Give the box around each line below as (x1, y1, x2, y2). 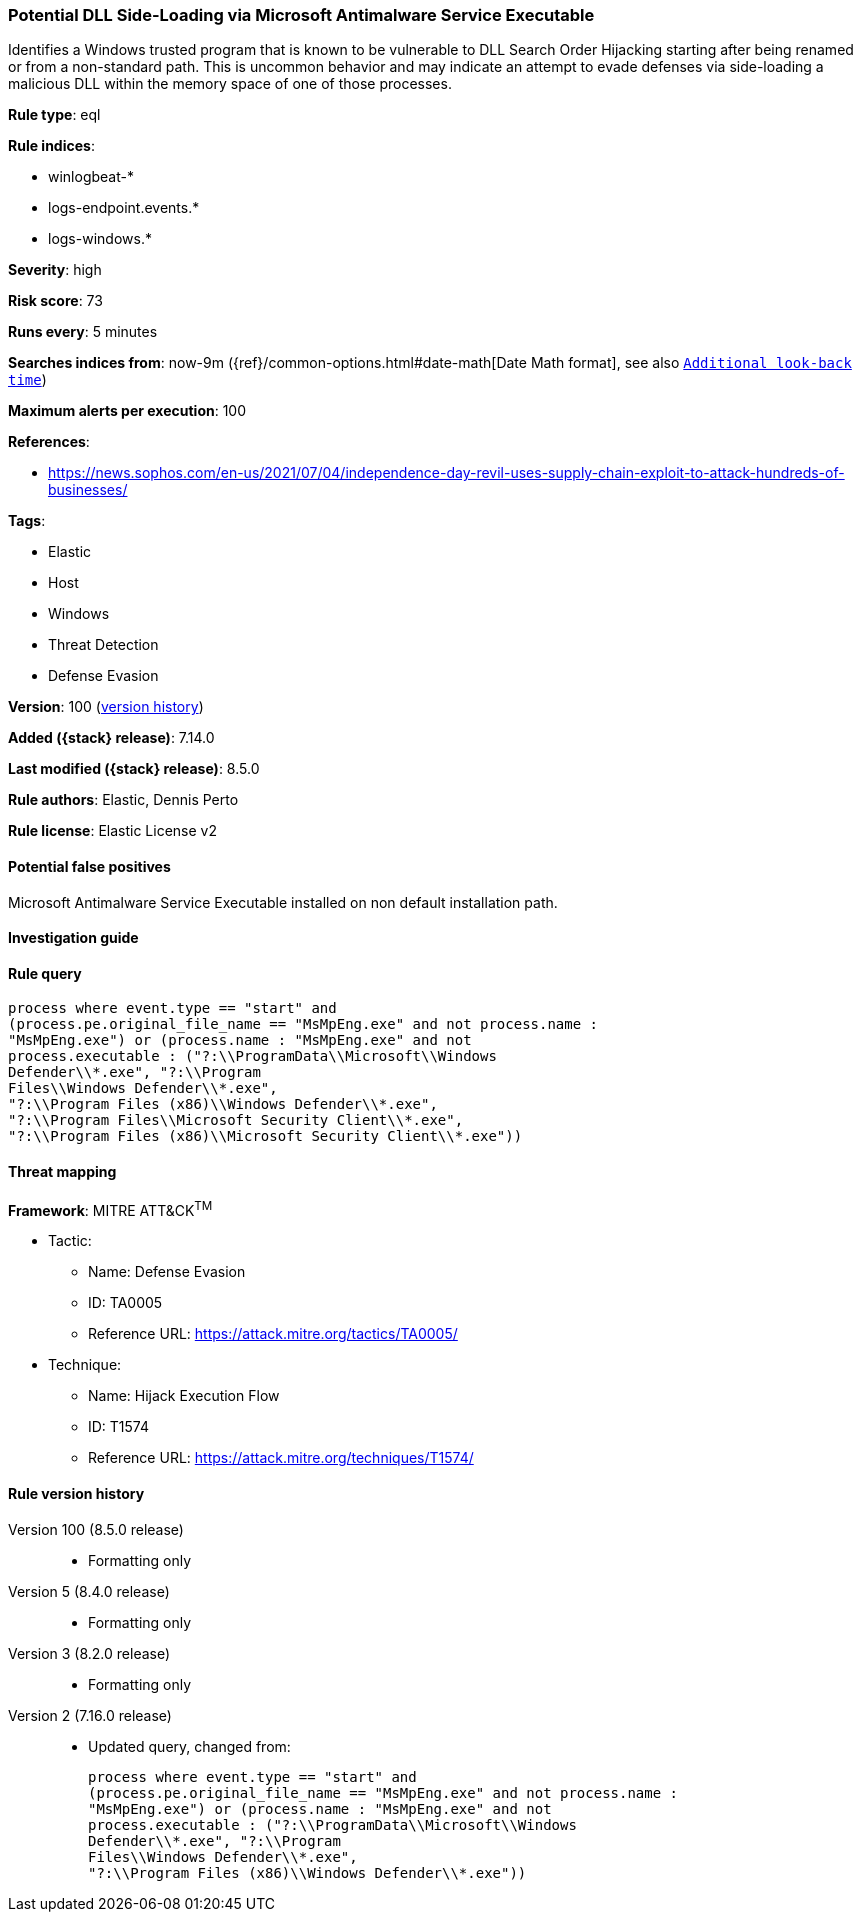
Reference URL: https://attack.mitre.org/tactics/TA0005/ (88, 1325, 458, 1343)
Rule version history (8, 1484, 145, 1502)
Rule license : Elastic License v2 (8, 822, 217, 840)
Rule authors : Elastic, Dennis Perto (8, 791, 239, 809)
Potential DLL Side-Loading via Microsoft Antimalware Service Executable (8, 5, 595, 25)
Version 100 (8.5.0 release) (8, 1520, 184, 1538)
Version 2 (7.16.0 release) (8, 1706, 172, 1724)
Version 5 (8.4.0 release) (8, 1582, 170, 1600)
